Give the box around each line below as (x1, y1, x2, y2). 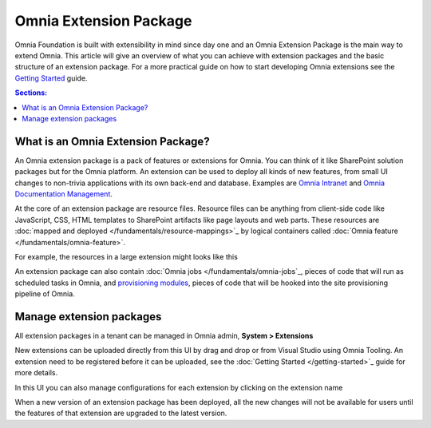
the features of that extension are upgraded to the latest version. (14, 408, 227, 418)
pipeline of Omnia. (14, 289, 75, 299)
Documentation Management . (14, 188, 113, 199)
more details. (14, 368, 58, 378)
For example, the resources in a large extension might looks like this (14, 252, 239, 261)
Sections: (14, 88, 48, 97)
